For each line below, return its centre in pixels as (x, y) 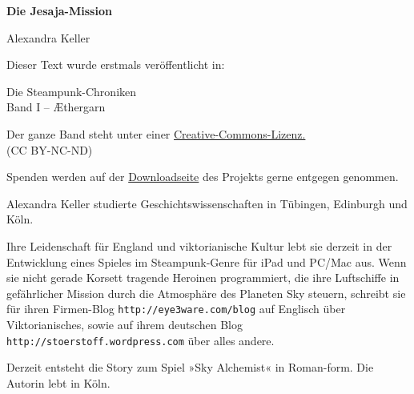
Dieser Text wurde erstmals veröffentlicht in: (116, 64)
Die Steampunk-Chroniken (72, 91)
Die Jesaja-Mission (59, 10)
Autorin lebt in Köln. (58, 382)
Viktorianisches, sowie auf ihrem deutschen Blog (125, 324)
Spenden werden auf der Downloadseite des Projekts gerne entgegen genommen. (203, 177)
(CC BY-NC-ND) (50, 149)
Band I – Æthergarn (56, 107)
